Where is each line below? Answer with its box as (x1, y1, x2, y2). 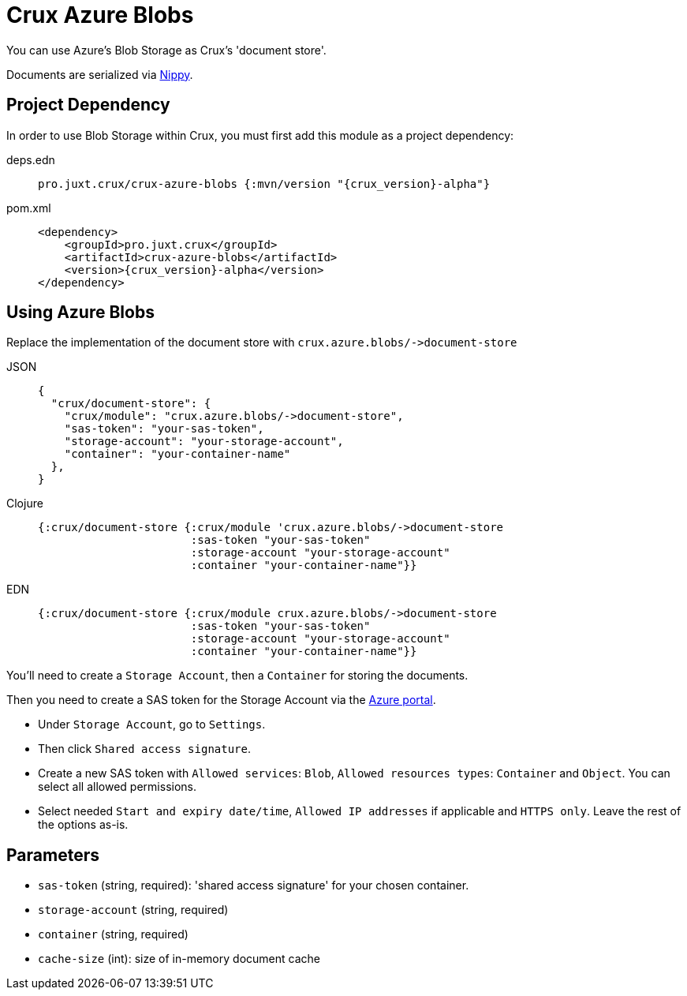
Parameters (6, 844, 99, 865)
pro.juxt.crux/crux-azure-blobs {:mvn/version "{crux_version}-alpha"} (38, 177, 491, 190)
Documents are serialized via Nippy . (6, 67, 193, 81)
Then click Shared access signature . (38, 742, 252, 756)
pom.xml (6, 200, 51, 215)
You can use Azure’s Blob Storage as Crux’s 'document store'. (6, 43, 327, 57)
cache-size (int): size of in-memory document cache (38, 952, 320, 966)
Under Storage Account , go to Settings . (38, 717, 266, 732)
